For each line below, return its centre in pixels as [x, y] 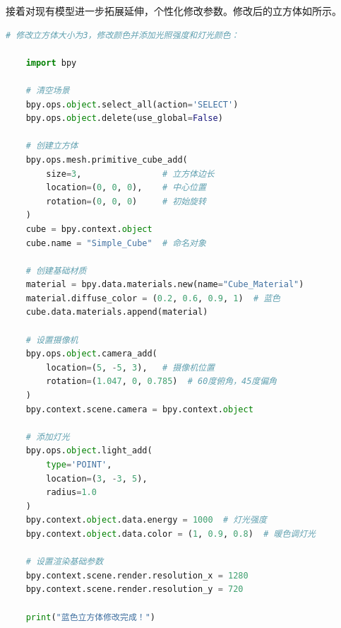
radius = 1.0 [71, 493]
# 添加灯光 [48, 437]
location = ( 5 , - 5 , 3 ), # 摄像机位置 [130, 367]
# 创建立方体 [52, 146]
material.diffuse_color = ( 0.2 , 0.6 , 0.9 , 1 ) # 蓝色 [153, 298]
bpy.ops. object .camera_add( [91, 354]
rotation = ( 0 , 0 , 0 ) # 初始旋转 [126, 201]
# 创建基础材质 [56, 271]
